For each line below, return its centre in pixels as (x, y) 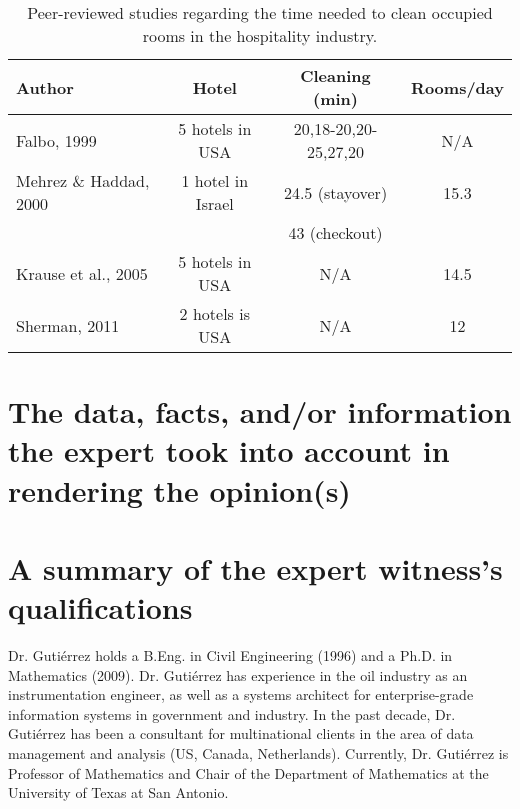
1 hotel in (215, 180)
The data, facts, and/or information (260, 411)
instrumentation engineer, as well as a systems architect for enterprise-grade (241, 694)
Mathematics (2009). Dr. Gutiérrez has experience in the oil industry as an (238, 674)
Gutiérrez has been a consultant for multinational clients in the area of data (241, 733)
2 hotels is (214, 313)
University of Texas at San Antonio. (118, 792)
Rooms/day (457, 87)
